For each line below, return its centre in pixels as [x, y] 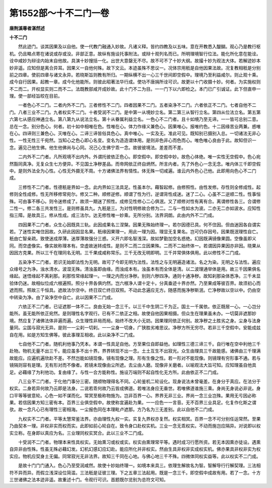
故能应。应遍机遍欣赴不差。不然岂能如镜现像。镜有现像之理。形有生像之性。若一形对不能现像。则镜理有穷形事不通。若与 [135, 358]
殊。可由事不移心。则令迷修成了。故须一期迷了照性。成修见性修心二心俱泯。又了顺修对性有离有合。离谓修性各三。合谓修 [135, 201]
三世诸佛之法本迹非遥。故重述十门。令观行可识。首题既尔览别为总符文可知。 [89, 479]
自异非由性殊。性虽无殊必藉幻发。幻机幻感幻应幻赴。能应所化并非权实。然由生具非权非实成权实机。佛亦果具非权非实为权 [135, 449]
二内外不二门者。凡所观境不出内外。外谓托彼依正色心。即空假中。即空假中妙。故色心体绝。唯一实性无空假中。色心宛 [139, 157]
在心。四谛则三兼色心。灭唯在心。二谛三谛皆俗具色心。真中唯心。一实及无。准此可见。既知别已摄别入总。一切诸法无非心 [135, 133]
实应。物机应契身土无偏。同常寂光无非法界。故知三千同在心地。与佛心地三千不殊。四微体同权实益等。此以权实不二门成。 [135, 456]
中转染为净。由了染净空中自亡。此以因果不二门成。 [62, 297]
